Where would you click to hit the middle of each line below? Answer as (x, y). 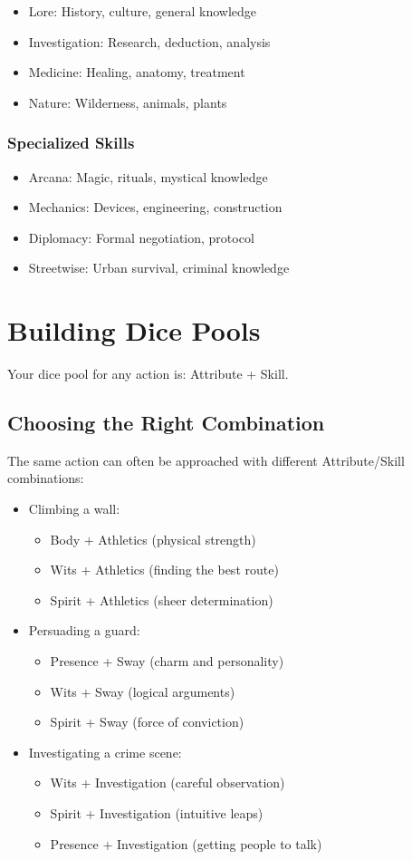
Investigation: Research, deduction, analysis (149, 41)
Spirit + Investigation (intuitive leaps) (157, 813)
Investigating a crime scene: (105, 752)
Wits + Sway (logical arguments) (143, 691)
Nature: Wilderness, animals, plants (128, 102)
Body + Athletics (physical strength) (153, 539)
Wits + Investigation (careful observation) (168, 783)
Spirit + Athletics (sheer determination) (162, 599)
